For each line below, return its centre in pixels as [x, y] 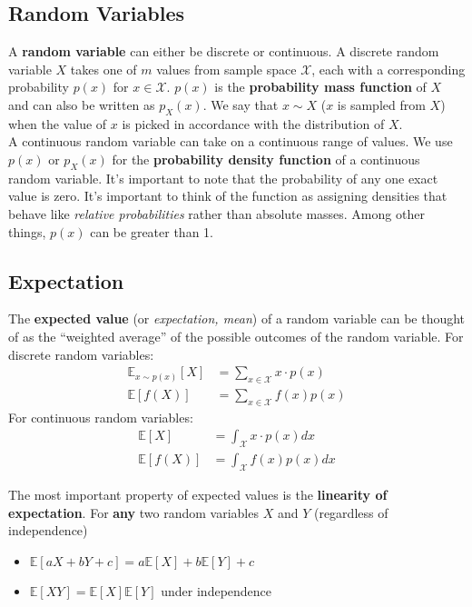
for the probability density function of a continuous [266, 159]
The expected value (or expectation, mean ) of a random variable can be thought [237, 318]
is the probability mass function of [320, 87]
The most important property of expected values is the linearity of [198, 495]
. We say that [241, 104]
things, [27, 231]
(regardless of [351, 512]
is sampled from [381, 104]
